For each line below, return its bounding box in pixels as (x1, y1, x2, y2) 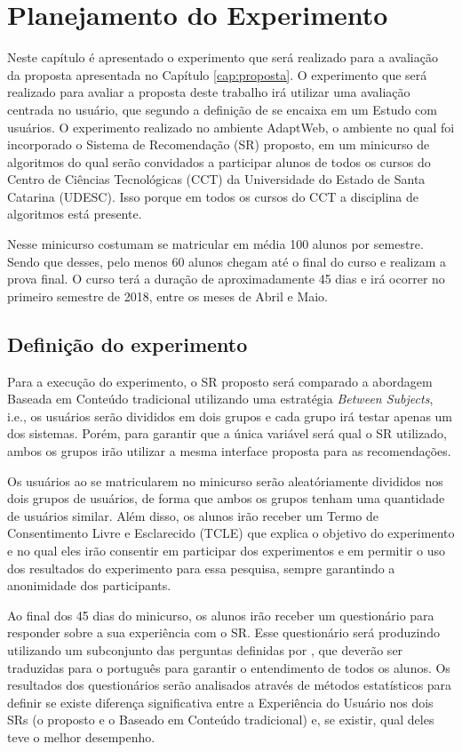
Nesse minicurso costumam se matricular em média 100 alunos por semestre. (7, 235, 424, 253)
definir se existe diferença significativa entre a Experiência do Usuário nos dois (7, 692, 434, 711)
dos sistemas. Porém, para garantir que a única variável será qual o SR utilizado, (7, 424, 447, 443)
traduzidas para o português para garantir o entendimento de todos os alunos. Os (7, 658, 450, 676)
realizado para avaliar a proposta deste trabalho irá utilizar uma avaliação (7, 83, 410, 101)
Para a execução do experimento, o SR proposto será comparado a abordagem (7, 372, 433, 390)
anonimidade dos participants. (7, 576, 171, 595)
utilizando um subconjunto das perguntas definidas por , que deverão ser (7, 640, 403, 659)
